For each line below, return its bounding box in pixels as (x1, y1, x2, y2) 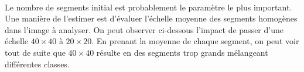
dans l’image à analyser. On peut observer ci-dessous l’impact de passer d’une (5, 23, 283, 35)
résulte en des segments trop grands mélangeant (96, 46, 268, 58)
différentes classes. (5, 57, 70, 70)
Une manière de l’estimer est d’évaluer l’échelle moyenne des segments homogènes (5, 12, 298, 24)
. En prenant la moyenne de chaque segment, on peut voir (91, 35, 299, 47)
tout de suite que (5, 46, 66, 58)
